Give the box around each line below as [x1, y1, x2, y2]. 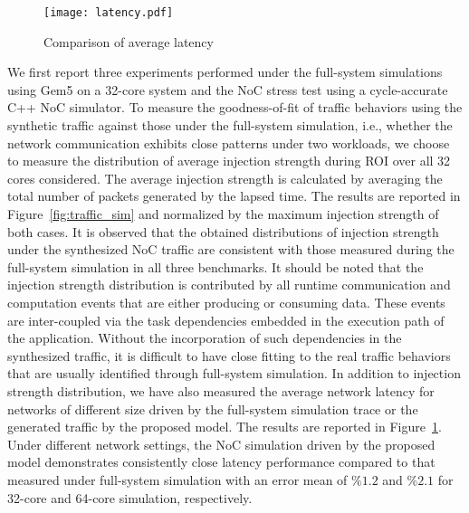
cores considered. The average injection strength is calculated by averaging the [7, 168, 443, 187]
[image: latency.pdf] [43, 6, 174, 19]
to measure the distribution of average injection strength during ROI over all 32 [7, 151, 451, 170]
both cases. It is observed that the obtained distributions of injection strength [7, 222, 439, 241]
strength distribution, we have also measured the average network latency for [7, 381, 435, 400]
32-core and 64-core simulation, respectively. [7, 488, 253, 507]
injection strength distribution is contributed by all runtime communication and [7, 275, 451, 294]
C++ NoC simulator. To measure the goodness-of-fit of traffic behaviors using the [7, 98, 463, 117]
